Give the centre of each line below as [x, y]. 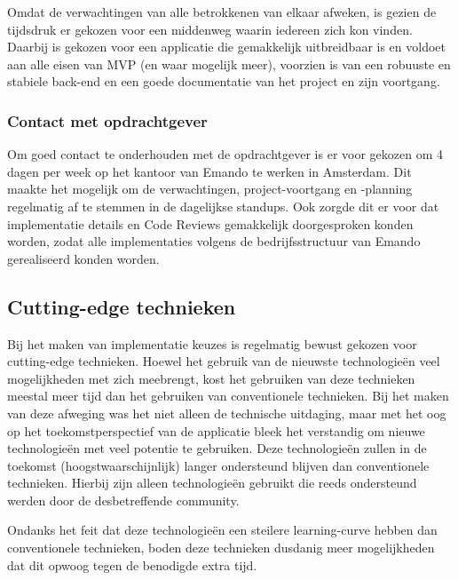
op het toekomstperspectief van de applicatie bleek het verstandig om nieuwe [216, 430]
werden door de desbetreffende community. [123, 500]
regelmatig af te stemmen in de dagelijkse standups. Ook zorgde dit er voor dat [223, 206]
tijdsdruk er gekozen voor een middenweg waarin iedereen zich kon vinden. [210, 29]
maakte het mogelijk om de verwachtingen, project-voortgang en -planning [210, 189]
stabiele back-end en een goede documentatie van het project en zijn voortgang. [224, 81]
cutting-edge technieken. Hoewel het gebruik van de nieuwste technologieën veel [224, 361]
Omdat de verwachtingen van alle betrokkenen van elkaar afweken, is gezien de [222, 12]
